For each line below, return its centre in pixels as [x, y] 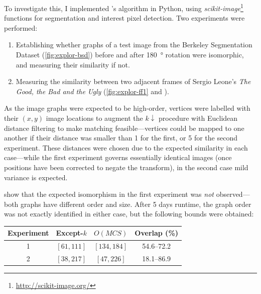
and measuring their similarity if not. [73, 64]
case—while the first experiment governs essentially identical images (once [118, 157]
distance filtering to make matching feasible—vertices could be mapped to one [124, 128]
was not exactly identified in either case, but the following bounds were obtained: [129, 214]
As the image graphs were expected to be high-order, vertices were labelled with [127, 108]
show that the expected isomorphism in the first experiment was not [109, 194]
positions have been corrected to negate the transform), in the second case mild [126, 167]
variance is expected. [36, 177]
